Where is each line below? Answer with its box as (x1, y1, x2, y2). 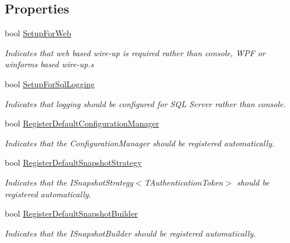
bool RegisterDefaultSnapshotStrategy (5, 156, 142, 169)
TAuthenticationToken (144, 176, 223, 188)
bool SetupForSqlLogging (5, 77, 95, 90)
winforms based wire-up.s (5, 58, 94, 70)
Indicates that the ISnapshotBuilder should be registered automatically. (5, 227, 256, 239)
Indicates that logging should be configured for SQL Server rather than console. (5, 97, 286, 109)
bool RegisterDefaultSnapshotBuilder (5, 207, 138, 220)
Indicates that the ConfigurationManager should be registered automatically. (5, 136, 275, 149)
